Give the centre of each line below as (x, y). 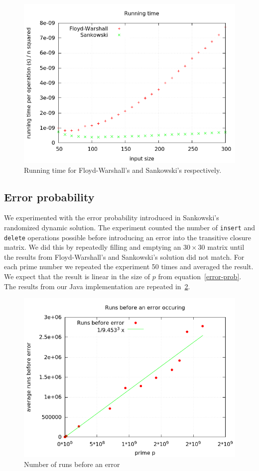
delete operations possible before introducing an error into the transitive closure (128, 237)
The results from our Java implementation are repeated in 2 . (97, 286)
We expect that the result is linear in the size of (77, 276)
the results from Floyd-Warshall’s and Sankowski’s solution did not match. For (124, 256)
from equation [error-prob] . (200, 276)
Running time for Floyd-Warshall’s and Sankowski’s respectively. (123, 170)
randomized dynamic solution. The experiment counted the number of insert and (130, 227)
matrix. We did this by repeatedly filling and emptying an (93, 247)
